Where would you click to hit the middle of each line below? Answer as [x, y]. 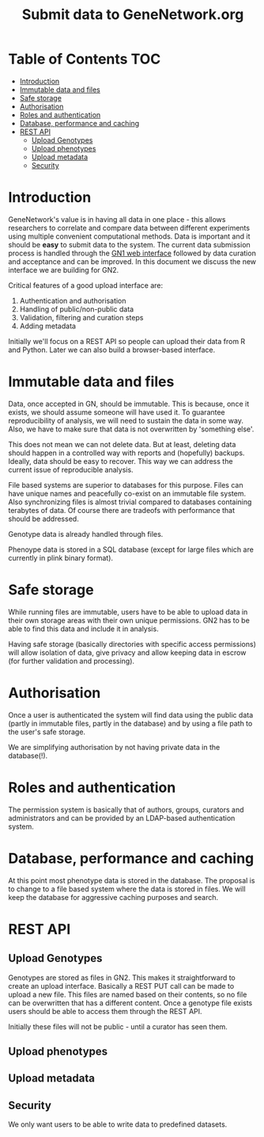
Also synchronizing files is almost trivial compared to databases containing [130, 502]
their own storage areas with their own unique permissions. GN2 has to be [129, 620]
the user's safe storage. [47, 732]
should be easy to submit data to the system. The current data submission [129, 244]
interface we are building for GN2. [64, 270]
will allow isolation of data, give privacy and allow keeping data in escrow [127, 653]
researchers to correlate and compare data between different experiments [129, 228]
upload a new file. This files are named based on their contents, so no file [128, 994]
